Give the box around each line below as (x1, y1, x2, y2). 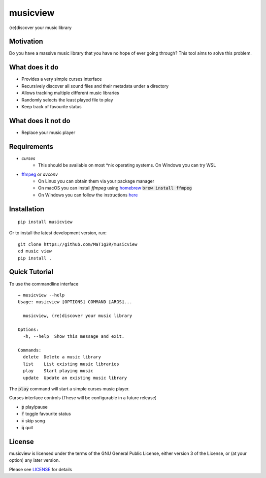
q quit (21, 424, 33, 430)
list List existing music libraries (23, 361, 119, 367)
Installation (9, 205, 44, 213)
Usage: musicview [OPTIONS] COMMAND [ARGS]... (18, 299, 133, 305)
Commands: (18, 348, 41, 353)
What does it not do (9, 116, 71, 125)
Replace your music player (21, 129, 76, 135)
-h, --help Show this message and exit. (23, 334, 125, 339)
